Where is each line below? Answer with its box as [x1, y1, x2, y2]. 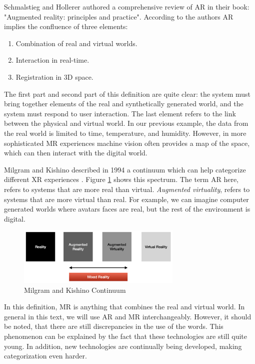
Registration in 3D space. [15, 71, 93, 82]
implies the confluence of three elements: [4, 21, 128, 32]
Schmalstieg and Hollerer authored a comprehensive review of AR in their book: [4, 2, 249, 12]
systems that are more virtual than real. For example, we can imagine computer [4, 194, 249, 204]
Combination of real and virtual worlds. [15, 38, 137, 48]
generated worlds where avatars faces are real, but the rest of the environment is [4, 204, 250, 214]
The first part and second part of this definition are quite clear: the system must [4, 88, 250, 99]
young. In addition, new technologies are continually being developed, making [4, 340, 242, 351]
